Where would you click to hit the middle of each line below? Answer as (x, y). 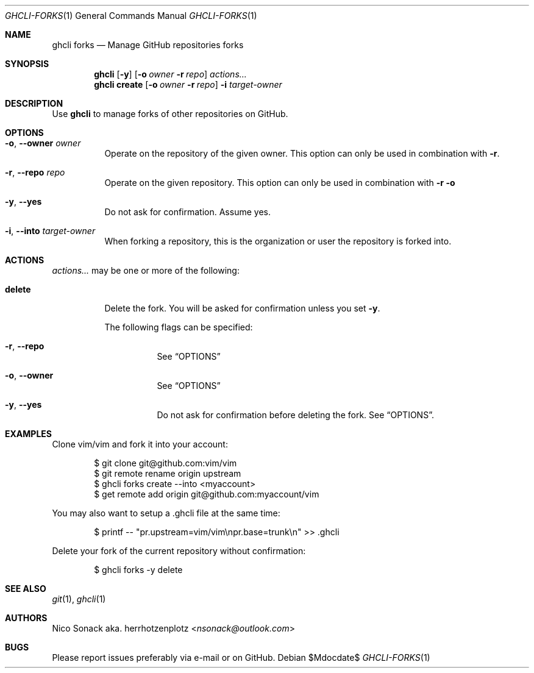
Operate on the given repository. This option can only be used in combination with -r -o (280, 183)
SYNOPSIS (27, 64)
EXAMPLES (28, 434)
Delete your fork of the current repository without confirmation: (179, 551)
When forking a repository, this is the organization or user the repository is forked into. (278, 241)
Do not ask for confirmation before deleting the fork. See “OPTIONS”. (295, 415)
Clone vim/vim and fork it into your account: (140, 444)
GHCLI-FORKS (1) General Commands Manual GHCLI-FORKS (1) (131, 16)
